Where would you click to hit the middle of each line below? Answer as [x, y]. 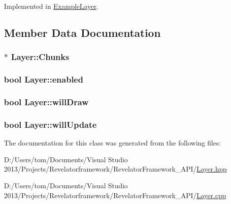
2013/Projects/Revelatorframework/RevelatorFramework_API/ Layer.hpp [115, 169]
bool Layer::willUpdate [50, 124]
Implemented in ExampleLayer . [51, 6]
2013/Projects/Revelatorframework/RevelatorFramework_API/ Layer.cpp [115, 195]
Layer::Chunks [40, 57]
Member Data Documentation [82, 32]
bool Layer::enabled [44, 79]
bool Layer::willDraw [46, 102]
